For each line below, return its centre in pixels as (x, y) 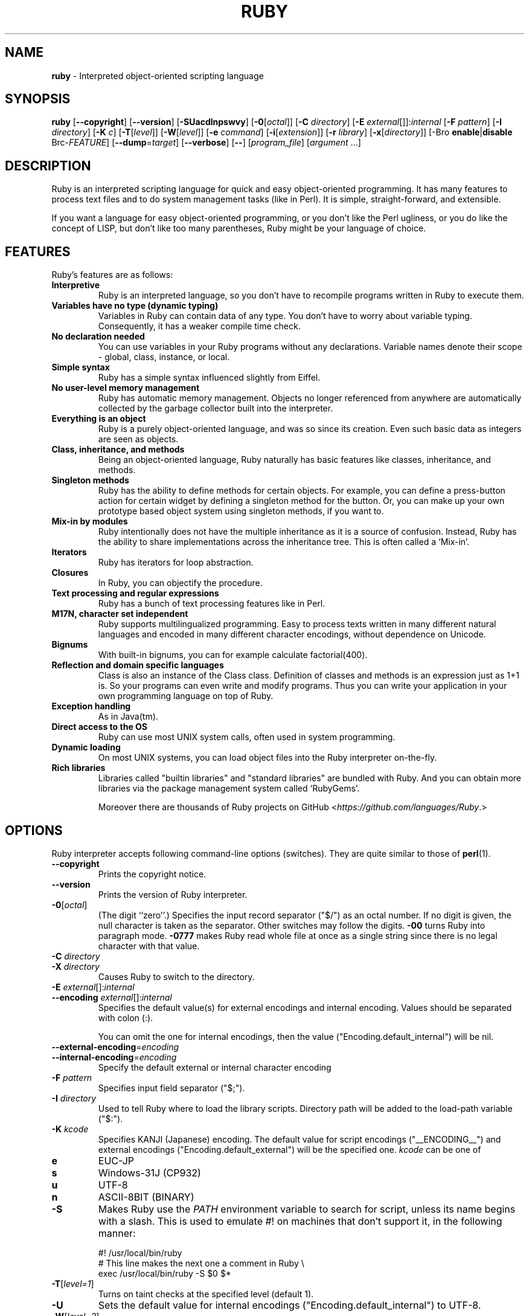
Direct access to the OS (99, 727)
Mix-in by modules (90, 521)
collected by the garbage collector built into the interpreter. (216, 408)
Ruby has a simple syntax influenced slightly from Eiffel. (209, 378)
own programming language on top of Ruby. (186, 696)
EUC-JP (116, 1160)
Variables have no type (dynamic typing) (135, 306)
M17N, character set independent (120, 614)
